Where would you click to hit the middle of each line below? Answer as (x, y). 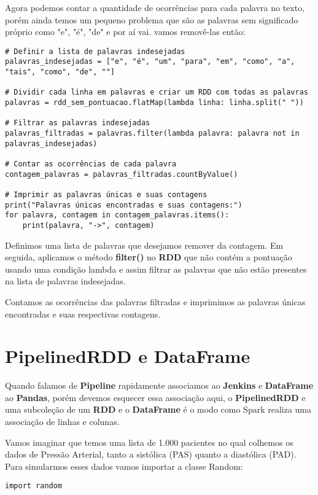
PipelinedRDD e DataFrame (128, 356)
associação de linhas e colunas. (62, 422)
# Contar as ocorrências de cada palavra (91, 164)
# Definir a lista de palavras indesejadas (95, 51)
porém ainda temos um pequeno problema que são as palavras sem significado (152, 19)
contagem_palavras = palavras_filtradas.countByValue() (122, 174)
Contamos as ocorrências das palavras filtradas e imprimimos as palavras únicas (155, 301)
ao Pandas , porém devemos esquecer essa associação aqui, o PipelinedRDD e (155, 397)
